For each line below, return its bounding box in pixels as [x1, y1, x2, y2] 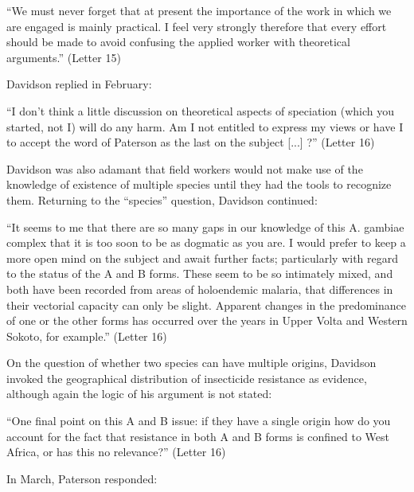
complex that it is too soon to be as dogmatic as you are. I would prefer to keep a [6, 234, 406, 251]
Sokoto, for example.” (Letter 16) [6, 327, 167, 344]
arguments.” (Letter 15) [6, 49, 121, 65]
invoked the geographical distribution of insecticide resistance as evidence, [6, 369, 367, 386]
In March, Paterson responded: [6, 470, 158, 486]
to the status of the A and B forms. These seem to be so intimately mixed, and [6, 265, 393, 282]
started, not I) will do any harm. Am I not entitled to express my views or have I [6, 118, 404, 135]
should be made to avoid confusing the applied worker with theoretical [6, 33, 350, 50]
